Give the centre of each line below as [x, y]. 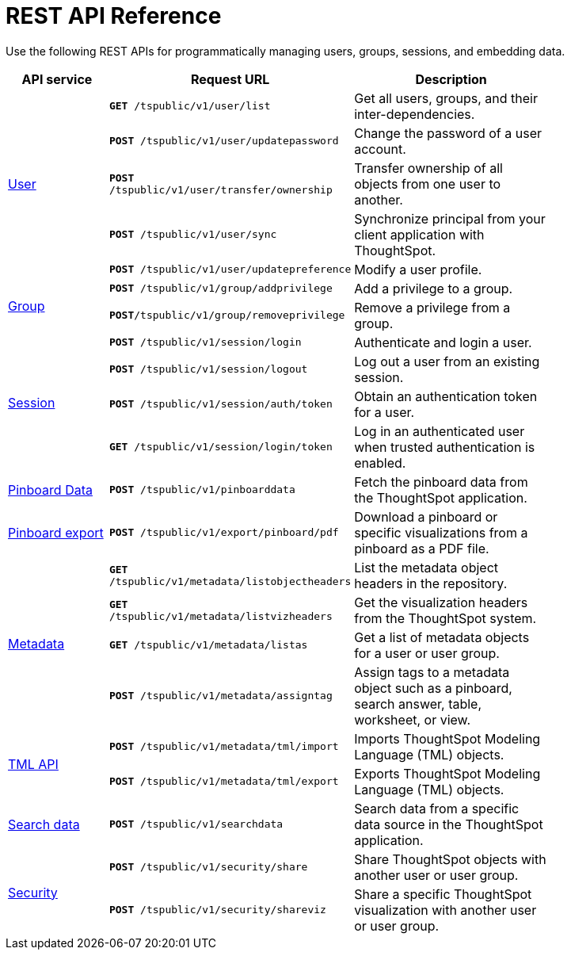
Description [451, 79]
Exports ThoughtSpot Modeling [447, 773]
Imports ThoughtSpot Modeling [447, 738]
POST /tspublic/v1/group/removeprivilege [227, 315]
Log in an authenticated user [440, 431]
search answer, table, [418, 704]
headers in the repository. [431, 583]
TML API [33, 764]
